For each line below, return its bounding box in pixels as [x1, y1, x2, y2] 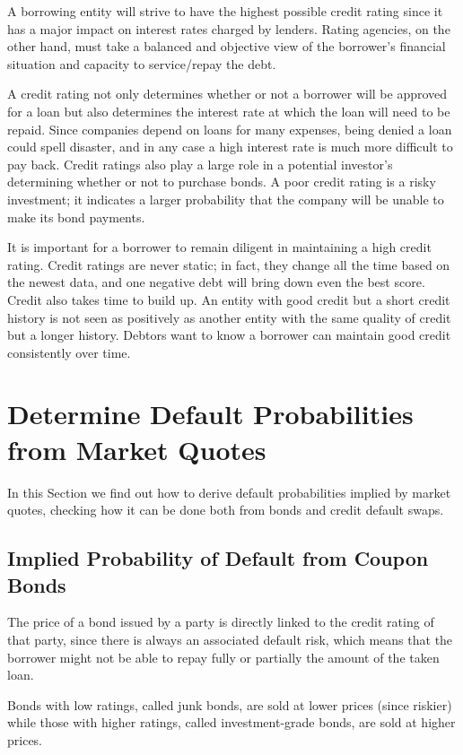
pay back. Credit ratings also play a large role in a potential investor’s [7, 154, 393, 173]
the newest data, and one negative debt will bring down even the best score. [7, 273, 425, 291]
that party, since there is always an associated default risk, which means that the [7, 629, 453, 648]
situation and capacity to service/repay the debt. [7, 54, 276, 73]
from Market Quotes [7, 430, 266, 467]
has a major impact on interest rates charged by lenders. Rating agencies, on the [7, 19, 450, 38]
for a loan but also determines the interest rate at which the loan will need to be [7, 101, 450, 120]
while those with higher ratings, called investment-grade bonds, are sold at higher [7, 713, 456, 732]
